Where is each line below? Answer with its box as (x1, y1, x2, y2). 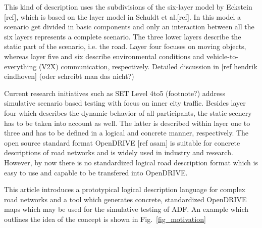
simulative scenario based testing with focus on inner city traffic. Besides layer (4, 98, 246, 108)
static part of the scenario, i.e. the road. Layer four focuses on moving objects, (4, 41, 246, 52)
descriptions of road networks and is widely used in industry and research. (4, 147, 233, 158)
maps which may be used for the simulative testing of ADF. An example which (4, 204, 249, 214)
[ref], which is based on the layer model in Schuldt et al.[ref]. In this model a (4, 11, 241, 22)
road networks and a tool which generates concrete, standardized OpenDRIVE (4, 194, 247, 204)
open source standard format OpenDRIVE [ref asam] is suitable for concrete (4, 137, 240, 148)
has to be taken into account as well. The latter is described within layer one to (4, 117, 250, 128)
